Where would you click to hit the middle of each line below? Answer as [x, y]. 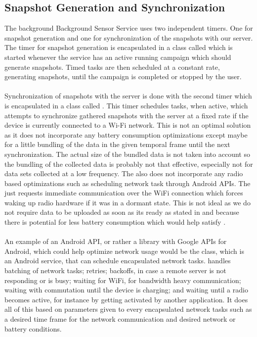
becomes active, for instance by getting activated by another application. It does [126, 299]
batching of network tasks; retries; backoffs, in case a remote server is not [115, 270]
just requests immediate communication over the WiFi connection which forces [124, 193]
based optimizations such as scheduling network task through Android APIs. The [128, 183]
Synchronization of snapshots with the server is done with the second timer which [128, 96]
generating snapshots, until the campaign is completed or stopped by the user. [123, 76]
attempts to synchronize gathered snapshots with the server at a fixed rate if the [127, 115]
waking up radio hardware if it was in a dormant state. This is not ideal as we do [128, 202]
